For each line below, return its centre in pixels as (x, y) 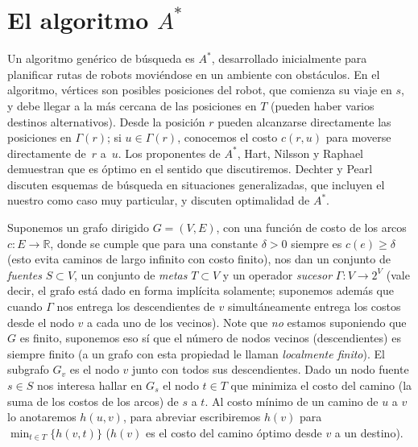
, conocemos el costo (228, 137)
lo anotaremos (42, 417)
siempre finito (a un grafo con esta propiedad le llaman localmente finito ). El (196, 353)
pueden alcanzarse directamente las (304, 121)
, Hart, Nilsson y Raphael (300, 153)
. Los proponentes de (169, 153)
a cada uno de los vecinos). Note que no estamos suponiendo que (247, 322)
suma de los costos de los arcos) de (93, 401)
